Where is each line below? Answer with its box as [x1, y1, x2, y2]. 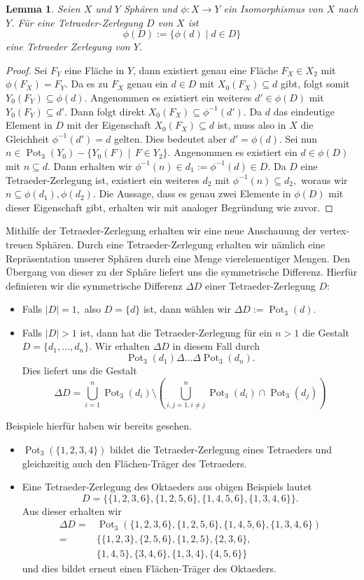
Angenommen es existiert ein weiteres [90, 90, 252, 104]
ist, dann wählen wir [143, 302, 231, 316]
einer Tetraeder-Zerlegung [205, 278, 316, 292]
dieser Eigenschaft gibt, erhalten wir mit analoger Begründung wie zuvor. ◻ [6, 199, 333, 214]
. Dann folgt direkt [64, 104, 146, 118]
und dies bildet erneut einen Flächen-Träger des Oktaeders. [22, 561, 276, 576]
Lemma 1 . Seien [6, 1, 80, 15]
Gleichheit [6, 131, 49, 146]
